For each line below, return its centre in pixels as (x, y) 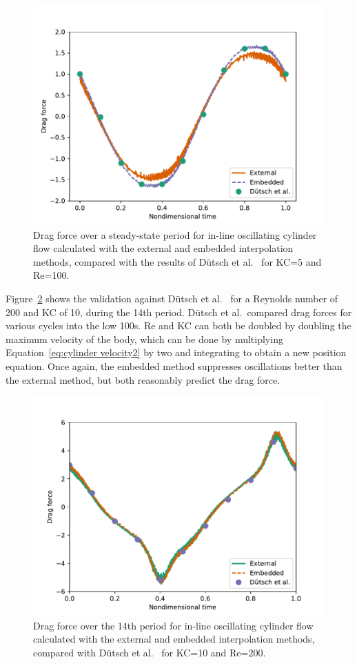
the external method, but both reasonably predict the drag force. (143, 379)
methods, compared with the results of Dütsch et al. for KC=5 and (177, 261)
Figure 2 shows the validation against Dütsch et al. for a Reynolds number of (172, 298)
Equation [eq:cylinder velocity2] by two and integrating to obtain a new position (176, 352)
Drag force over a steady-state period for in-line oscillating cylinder (175, 234)
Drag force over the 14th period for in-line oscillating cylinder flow (173, 625)
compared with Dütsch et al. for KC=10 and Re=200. (150, 652)
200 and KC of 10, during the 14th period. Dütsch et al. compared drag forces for (179, 312)
